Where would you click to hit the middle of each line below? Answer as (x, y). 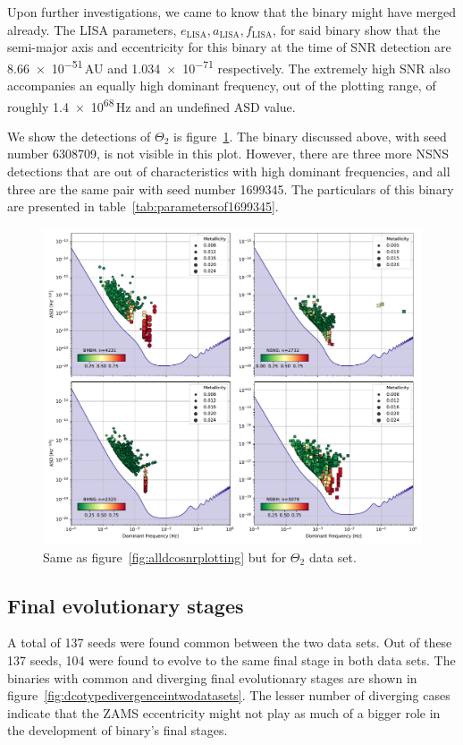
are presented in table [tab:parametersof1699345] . (143, 206)
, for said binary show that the (357, 29)
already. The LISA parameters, (92, 29)
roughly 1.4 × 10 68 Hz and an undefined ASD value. (152, 105)
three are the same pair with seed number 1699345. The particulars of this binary (231, 188)
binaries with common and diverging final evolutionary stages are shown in (212, 677)
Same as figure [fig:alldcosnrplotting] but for (165, 557)
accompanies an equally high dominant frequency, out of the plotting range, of (222, 86)
